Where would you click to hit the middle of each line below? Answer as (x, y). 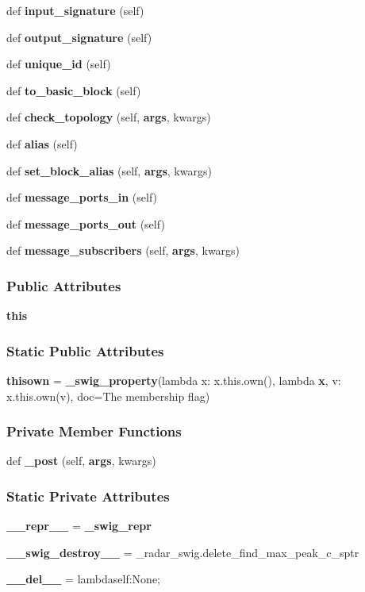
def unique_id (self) (59, 64)
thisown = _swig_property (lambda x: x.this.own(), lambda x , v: (174, 380)
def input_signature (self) (75, 10)
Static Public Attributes (85, 350)
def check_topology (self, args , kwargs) (109, 117)
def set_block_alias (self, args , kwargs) (109, 170)
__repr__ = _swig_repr (79, 526)
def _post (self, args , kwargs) (81, 461)
